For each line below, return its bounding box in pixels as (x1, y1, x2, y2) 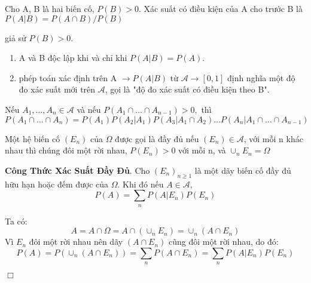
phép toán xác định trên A (19, 71, 117, 84)
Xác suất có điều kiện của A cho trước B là (144, 2, 303, 14)
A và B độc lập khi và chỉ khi (19, 51, 127, 64)
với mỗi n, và (178, 144, 226, 156)
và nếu (77, 103, 101, 115)
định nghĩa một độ (227, 71, 295, 84)
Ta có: (5, 214, 28, 227)
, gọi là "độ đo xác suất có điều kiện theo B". (105, 83, 270, 96)
